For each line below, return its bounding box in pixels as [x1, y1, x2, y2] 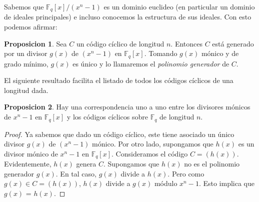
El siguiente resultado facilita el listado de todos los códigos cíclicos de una [4, 75, 233, 85]
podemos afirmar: [4, 21, 57, 32]
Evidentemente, [4, 158, 51, 169]
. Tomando [144, 48, 177, 58]
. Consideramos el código [111, 148, 188, 158]
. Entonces [170, 38, 203, 48]
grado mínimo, [4, 58, 48, 68]
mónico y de [201, 48, 239, 58]
